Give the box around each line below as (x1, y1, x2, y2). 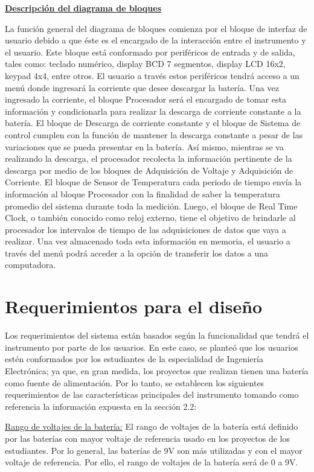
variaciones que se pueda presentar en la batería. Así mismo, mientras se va (5, 140, 284, 153)
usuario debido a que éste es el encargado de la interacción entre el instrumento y (5, 34, 306, 46)
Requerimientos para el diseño (5, 294, 263, 319)
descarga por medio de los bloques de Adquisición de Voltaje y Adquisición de (5, 164, 293, 176)
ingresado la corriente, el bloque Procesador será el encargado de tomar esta (5, 93, 286, 106)
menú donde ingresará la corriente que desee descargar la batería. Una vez (5, 81, 279, 94)
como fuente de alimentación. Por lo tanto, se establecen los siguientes (5, 376, 264, 389)
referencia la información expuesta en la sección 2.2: (5, 400, 197, 412)
